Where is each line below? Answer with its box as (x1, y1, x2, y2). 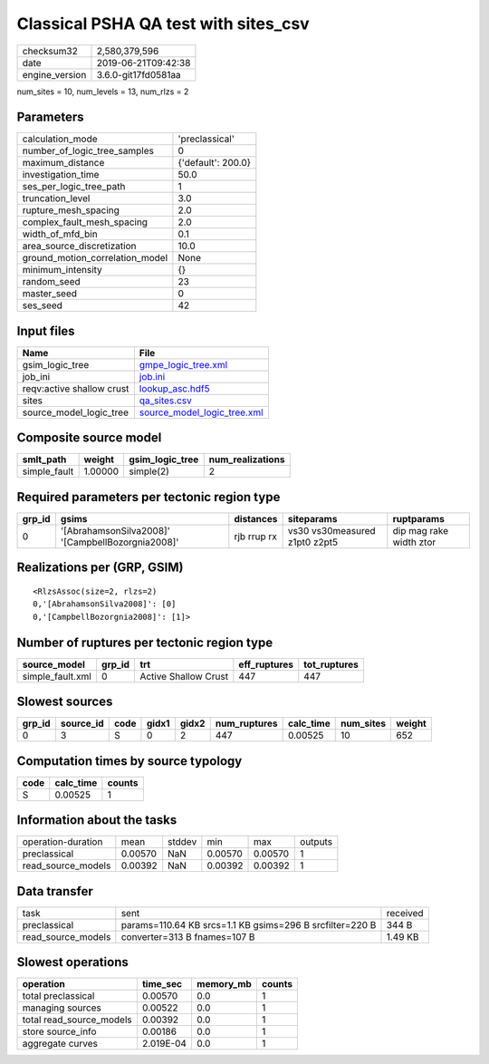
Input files (16, 323, 76, 339)
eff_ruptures (238, 658, 294, 671)
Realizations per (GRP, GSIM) (16, 560, 184, 576)
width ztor (392, 536, 436, 548)
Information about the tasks (16, 812, 177, 828)
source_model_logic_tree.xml (139, 406, 264, 419)
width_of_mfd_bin (22, 227, 99, 240)
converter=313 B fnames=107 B (120, 930, 255, 943)
